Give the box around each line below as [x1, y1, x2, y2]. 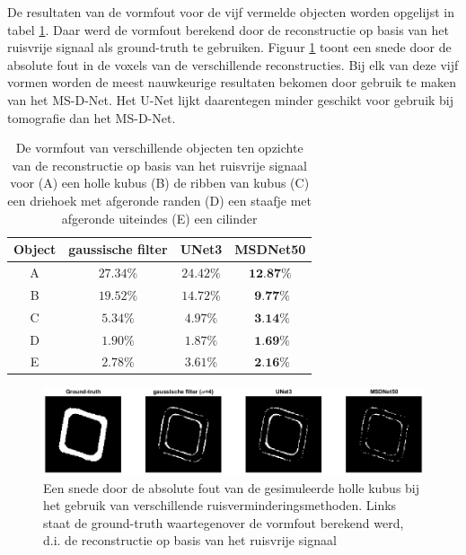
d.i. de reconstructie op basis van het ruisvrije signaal [43, 531, 337, 550]
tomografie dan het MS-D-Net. [7, 108, 176, 127]
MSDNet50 [234, 240, 306, 259]
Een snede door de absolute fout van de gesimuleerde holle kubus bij [43, 478, 420, 497]
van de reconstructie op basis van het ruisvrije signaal [12, 155, 307, 174]
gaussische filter [68, 240, 168, 259]
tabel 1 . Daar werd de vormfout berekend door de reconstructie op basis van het [7, 20, 449, 39]
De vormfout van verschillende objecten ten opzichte [15, 138, 303, 157]
